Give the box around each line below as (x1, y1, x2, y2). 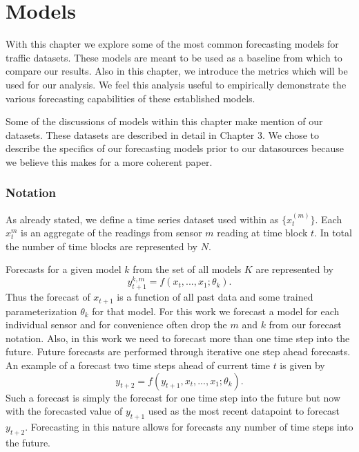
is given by (280, 357, 325, 372)
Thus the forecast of (6, 290, 90, 304)
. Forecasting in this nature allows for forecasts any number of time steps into (25, 419, 353, 433)
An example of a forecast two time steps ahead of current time (6, 357, 270, 372)
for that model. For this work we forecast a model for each (92, 303, 340, 318)
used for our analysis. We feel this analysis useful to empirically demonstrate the (6, 77, 347, 91)
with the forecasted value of (6, 404, 123, 418)
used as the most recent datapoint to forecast (148, 404, 340, 418)
